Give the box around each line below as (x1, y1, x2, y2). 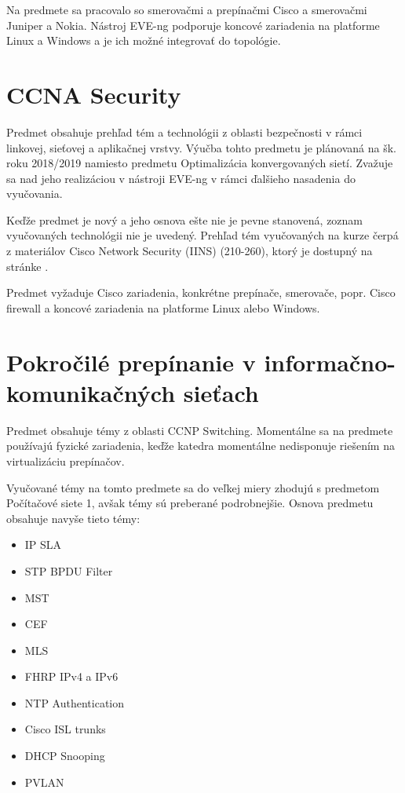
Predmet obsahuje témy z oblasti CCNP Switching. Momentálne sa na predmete (6, 422, 393, 438)
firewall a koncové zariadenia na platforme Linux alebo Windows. (6, 299, 320, 316)
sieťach (183, 376, 259, 408)
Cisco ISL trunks (24, 721, 106, 737)
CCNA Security (6, 78, 181, 110)
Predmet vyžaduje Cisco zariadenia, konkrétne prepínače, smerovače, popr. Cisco (6, 284, 396, 301)
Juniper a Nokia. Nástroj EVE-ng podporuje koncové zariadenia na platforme (6, 16, 380, 33)
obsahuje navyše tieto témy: (6, 510, 140, 526)
